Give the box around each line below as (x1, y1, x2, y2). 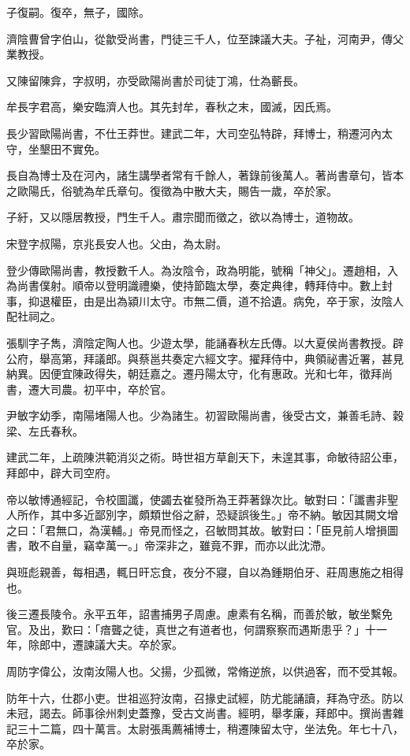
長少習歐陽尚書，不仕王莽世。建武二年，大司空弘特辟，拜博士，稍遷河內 (6, 124, 382, 141)
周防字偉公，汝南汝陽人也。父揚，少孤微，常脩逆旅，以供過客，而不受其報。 (6, 663, 404, 679)
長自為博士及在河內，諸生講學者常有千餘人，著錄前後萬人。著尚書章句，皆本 (6, 167, 404, 183)
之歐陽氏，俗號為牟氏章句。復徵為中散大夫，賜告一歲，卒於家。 (6, 182, 337, 198)
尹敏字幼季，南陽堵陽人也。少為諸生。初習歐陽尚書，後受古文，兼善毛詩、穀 (6, 407, 404, 424)
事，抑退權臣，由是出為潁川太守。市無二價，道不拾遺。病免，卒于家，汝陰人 (6, 292, 404, 309)
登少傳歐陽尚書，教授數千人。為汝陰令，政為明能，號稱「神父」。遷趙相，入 (6, 261, 398, 278)
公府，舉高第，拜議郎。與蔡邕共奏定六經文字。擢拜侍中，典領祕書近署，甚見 (6, 350, 404, 366)
